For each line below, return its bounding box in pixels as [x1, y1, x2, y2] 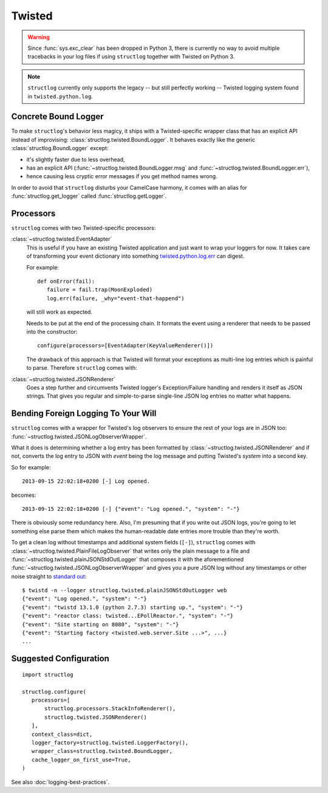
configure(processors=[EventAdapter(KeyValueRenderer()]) [37, 342, 214, 349]
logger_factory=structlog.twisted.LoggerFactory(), [31, 739, 189, 746]
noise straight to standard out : [11, 572, 87, 580]
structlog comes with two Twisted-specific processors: [11, 224, 156, 232]
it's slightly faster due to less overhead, [26, 156, 125, 163]
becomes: [11, 491, 36, 499]
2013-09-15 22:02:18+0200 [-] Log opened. [22, 478, 151, 485]
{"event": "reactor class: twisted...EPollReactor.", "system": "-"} [22, 612, 234, 620]
